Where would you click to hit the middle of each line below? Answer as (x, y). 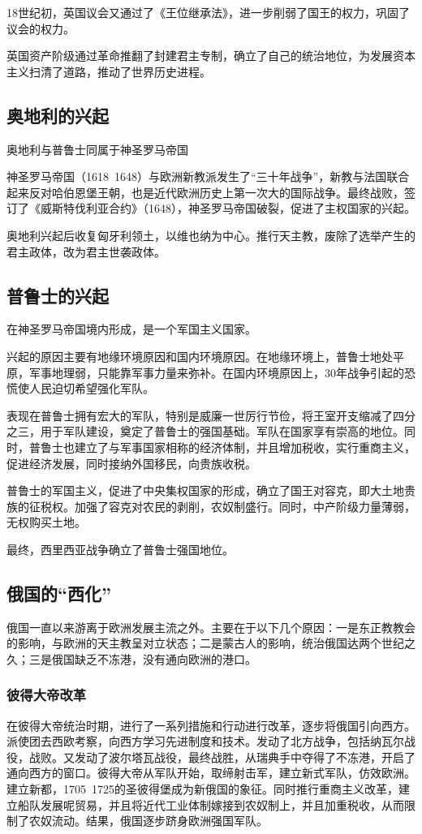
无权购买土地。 (46, 522)
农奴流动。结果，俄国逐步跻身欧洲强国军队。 (148, 821)
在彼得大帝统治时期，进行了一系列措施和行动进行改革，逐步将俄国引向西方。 (211, 725)
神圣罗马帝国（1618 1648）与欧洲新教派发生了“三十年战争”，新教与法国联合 (208, 176)
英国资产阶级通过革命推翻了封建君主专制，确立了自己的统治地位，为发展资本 (211, 56)
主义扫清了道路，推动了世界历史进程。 (109, 71)
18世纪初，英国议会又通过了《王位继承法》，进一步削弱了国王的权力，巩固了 (208, 12)
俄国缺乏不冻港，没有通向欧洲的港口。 (154, 658)
